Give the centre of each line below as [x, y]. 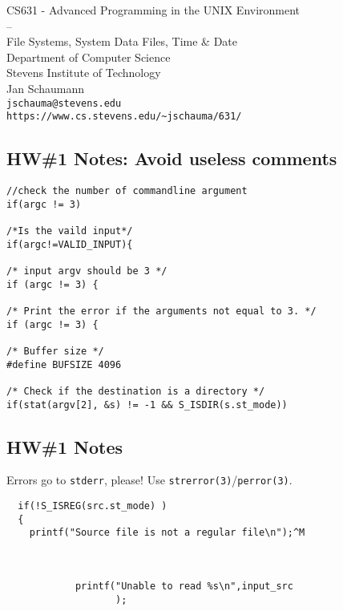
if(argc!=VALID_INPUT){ [70, 244]
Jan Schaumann [46, 88]
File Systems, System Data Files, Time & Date [122, 41]
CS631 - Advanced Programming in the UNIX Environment [153, 10]
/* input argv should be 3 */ [87, 271]
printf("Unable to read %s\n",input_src [184, 587]
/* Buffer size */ [55, 351]
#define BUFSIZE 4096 [64, 364]
